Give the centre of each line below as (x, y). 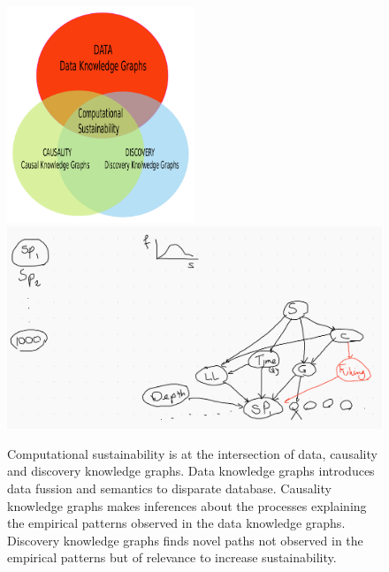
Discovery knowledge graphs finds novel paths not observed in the (185, 540)
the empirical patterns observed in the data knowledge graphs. (176, 523)
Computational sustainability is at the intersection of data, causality (192, 453)
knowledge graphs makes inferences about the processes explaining (187, 505)
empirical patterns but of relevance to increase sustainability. (172, 557)
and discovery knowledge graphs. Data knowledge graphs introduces (191, 471)
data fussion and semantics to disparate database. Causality (169, 488)
